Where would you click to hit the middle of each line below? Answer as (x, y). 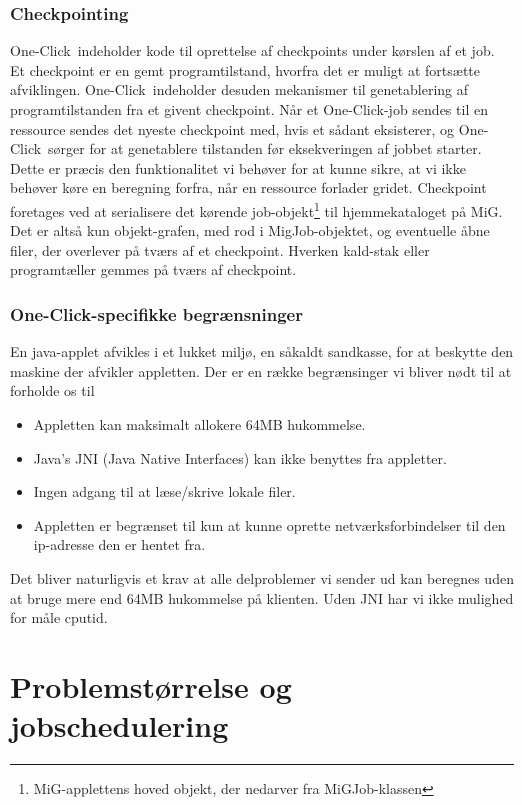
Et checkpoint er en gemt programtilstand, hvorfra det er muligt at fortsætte (245, 69)
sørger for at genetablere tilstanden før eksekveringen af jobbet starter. (265, 148)
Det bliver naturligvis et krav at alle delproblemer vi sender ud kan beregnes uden (262, 577)
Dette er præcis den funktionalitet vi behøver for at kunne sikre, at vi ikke (238, 167)
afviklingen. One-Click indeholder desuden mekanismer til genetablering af (239, 89)
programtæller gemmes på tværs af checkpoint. (153, 269)
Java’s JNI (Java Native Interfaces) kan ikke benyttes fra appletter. (240, 457)
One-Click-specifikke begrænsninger (156, 313)
